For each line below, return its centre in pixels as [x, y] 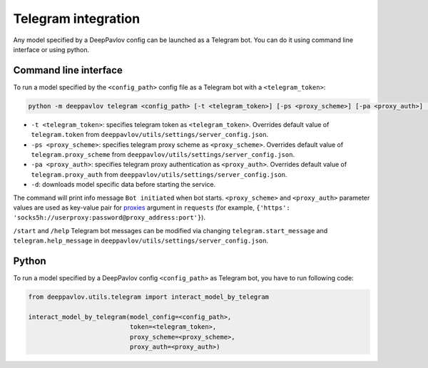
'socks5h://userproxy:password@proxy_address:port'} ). [109, 218]
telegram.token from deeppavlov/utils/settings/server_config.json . [150, 135]
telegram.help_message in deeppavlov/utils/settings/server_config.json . [141, 241]
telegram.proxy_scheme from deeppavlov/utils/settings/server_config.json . [163, 154]
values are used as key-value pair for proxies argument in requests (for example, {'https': [152, 208]
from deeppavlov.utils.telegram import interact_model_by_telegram [149, 297]
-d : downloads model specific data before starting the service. [123, 185]
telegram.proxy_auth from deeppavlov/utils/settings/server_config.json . [159, 174]
